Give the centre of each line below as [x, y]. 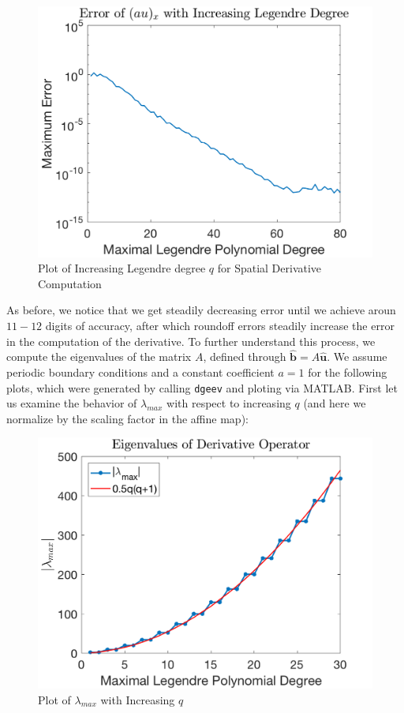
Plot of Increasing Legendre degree [122, 268]
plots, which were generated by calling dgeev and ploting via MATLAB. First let [202, 387]
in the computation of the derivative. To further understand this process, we [191, 341]
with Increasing [138, 699]
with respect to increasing [229, 403]
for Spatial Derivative [269, 268]
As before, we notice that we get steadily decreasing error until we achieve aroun [201, 310]
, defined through [245, 356]
